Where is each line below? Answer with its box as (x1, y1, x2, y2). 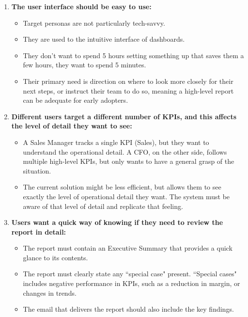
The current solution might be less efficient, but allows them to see (23, 182, 221, 192)
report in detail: (11, 226, 66, 237)
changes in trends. (23, 287, 77, 298)
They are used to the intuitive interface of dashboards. (23, 34, 185, 44)
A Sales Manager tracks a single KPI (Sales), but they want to (23, 137, 209, 147)
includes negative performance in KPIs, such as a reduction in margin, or (23, 278, 240, 288)
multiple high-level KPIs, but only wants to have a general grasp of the (23, 156, 234, 166)
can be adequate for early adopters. (23, 95, 128, 105)
